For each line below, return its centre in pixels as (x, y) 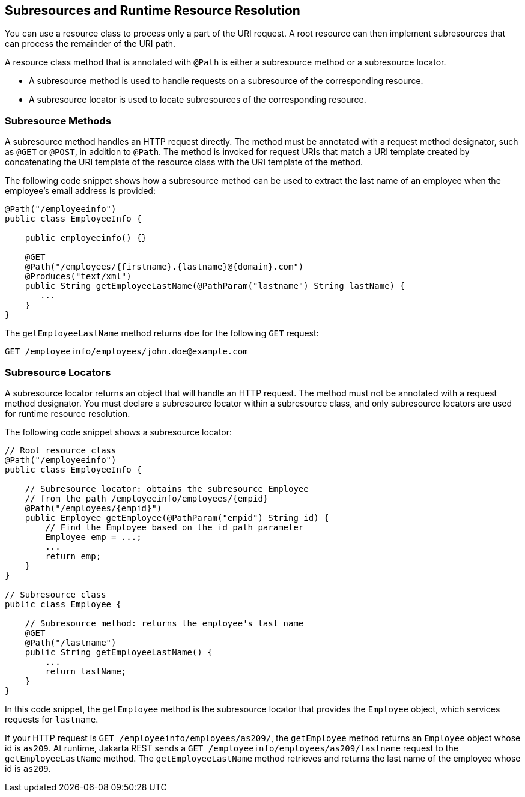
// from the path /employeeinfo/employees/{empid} (147, 498)
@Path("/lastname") (71, 642)
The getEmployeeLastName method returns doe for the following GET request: (162, 333)
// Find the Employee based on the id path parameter (174, 527)
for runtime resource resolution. (68, 413)
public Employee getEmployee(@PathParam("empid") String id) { (177, 517)
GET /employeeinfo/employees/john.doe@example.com (126, 352)
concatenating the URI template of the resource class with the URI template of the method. (184, 162)
